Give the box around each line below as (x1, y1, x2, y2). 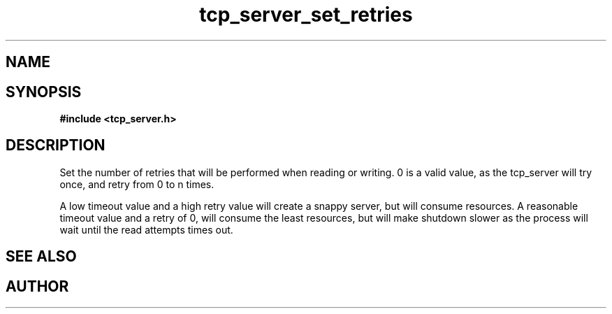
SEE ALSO (6, 248, 77, 266)
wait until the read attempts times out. (59, 223, 233, 236)
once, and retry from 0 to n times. (59, 178, 214, 190)
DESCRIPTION (6, 136, 105, 155)
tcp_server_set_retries (199, 3, 413, 27)
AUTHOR (6, 277, 69, 295)
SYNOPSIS (6, 83, 82, 101)
